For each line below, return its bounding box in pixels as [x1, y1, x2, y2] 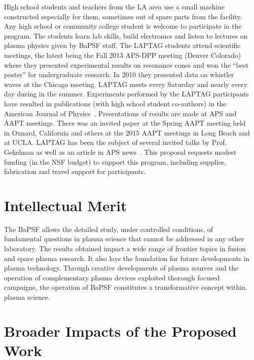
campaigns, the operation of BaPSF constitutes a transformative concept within [4, 282, 246, 292]
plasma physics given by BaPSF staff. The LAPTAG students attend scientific [4, 40, 241, 50]
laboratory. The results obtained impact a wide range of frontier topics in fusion [4, 243, 246, 253]
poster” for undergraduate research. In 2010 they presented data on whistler [4, 69, 234, 80]
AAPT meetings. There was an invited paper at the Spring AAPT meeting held [4, 118, 246, 128]
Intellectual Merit [4, 195, 127, 215]
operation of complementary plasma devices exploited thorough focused [4, 272, 220, 282]
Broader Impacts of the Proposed [4, 320, 237, 341]
